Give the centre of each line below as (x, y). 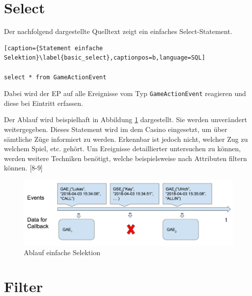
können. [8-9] (23, 168)
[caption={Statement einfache (54, 48)
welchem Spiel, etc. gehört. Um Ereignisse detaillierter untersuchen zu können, (123, 148)
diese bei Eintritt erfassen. (44, 103)
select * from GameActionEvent (55, 77)
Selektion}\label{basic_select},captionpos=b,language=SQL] (105, 58)
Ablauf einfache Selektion (62, 252)
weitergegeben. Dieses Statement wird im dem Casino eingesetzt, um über (116, 129)
